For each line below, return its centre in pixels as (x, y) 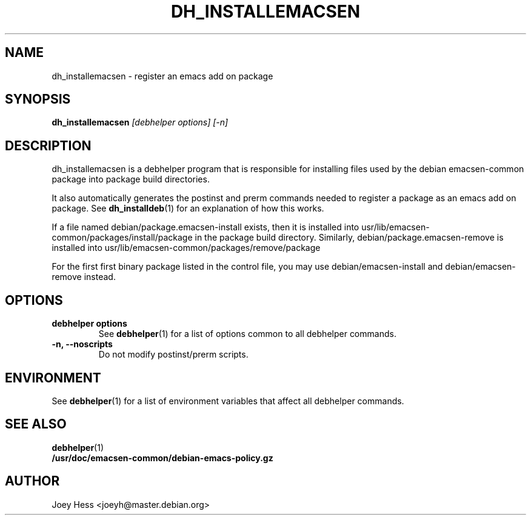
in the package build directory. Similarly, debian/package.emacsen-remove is (349, 238)
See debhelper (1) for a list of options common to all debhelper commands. (247, 334)
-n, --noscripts (82, 344)
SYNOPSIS (38, 99)
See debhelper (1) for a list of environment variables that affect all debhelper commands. (228, 401)
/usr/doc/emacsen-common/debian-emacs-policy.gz (162, 458)
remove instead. (84, 277)
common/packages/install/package (122, 238)
